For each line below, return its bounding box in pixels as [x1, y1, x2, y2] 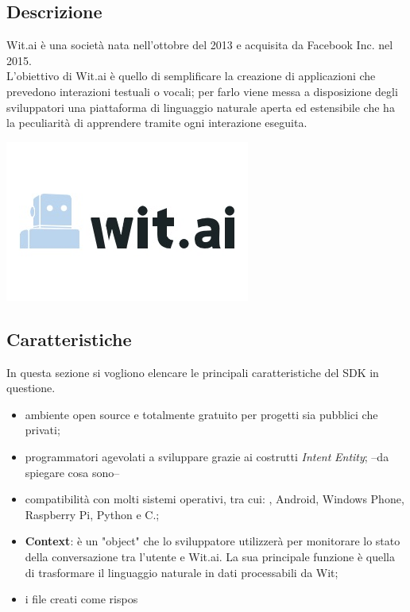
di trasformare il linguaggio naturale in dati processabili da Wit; [25, 564, 338, 580]
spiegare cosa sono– [25, 464, 120, 480]
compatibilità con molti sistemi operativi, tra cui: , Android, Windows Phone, [25, 491, 404, 507]
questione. [6, 379, 56, 396]
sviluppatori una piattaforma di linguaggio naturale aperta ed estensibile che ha [6, 98, 395, 115]
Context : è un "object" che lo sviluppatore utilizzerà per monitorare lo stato [25, 533, 400, 549]
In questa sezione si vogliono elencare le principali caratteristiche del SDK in [6, 364, 379, 380]
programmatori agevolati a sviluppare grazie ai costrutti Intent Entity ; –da [25, 448, 389, 464]
